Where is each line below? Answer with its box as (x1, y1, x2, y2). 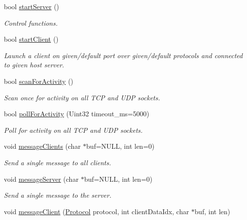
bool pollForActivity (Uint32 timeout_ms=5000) (4, 109, 149, 119)
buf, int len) (195, 206, 231, 216)
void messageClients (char (4, 141, 81, 151)
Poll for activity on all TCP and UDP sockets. (4, 125, 143, 135)
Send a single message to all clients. (4, 157, 111, 167)
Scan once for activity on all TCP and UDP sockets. (4, 92, 160, 102)
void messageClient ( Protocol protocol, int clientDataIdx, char (4, 206, 189, 216)
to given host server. (4, 60, 65, 70)
